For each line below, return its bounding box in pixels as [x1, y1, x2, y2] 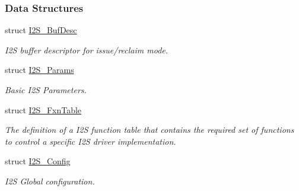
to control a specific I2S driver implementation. [5, 135, 176, 147]
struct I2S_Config [5, 155, 71, 167]
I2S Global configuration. [5, 174, 95, 187]
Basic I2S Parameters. [5, 84, 87, 95]
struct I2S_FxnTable [5, 103, 82, 116]
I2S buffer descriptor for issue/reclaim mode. [5, 43, 168, 56]
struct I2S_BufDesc [5, 24, 77, 36]
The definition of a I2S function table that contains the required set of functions [5, 123, 294, 136]
